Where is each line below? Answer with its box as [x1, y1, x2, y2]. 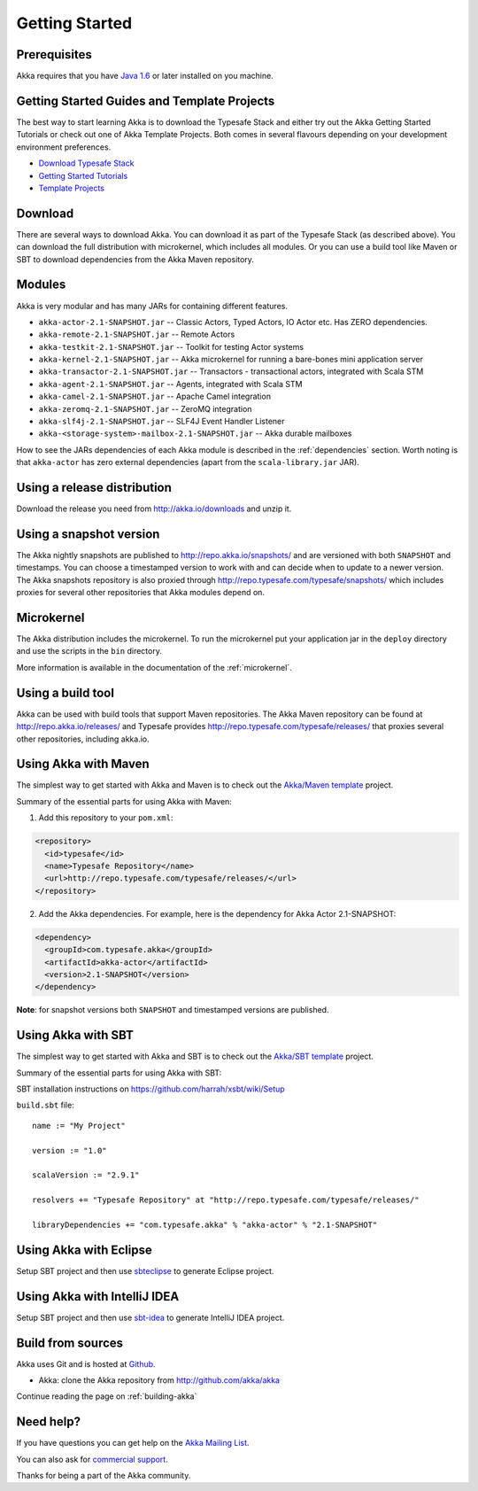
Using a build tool [16, 685, 115, 700]
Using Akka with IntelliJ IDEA [16, 1289, 180, 1304]
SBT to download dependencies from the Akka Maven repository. [16, 253, 254, 265]
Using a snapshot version [16, 526, 160, 541]
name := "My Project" [32, 1121, 126, 1130]
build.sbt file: [16, 1099, 74, 1111]
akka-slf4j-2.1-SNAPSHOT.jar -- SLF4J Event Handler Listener [38, 416, 285, 427]
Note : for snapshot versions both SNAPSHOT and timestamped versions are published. [16, 1005, 329, 1015]
